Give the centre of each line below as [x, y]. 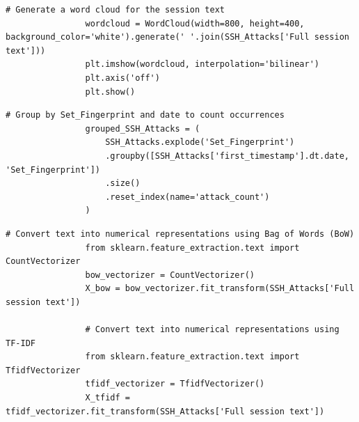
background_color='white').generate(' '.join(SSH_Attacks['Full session [177, 37]
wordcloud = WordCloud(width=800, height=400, [195, 23]
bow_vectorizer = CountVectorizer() [170, 275]
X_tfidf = [107, 398]
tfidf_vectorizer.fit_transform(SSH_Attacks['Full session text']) [165, 411]
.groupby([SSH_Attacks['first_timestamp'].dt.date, [227, 156]
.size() [123, 183]
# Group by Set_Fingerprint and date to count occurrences [145, 115]
